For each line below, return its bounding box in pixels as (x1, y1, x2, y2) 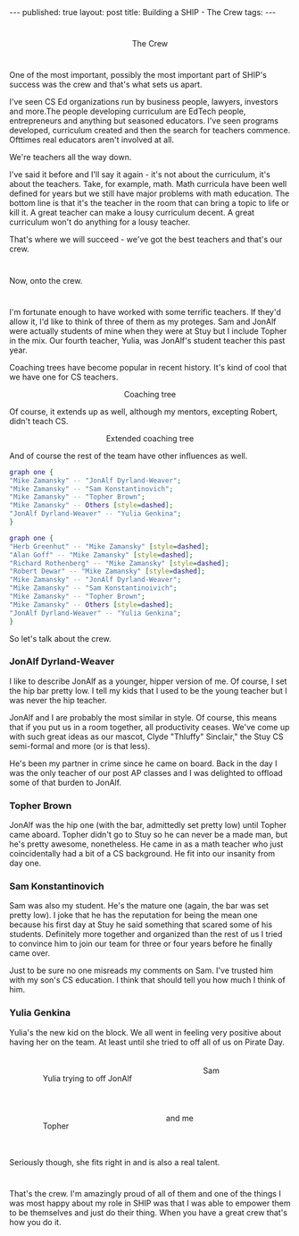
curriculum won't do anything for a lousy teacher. (9, 217, 191, 227)
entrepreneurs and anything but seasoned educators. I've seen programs (9, 115, 279, 126)
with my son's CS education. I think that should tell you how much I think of (9, 975, 286, 985)
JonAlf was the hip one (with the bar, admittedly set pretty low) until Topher (9, 820, 287, 831)
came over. (9, 948, 51, 959)
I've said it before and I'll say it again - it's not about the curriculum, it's (9, 169, 270, 180)
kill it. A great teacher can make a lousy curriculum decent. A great (9, 208, 255, 218)
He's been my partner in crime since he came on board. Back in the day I (9, 758, 278, 769)
